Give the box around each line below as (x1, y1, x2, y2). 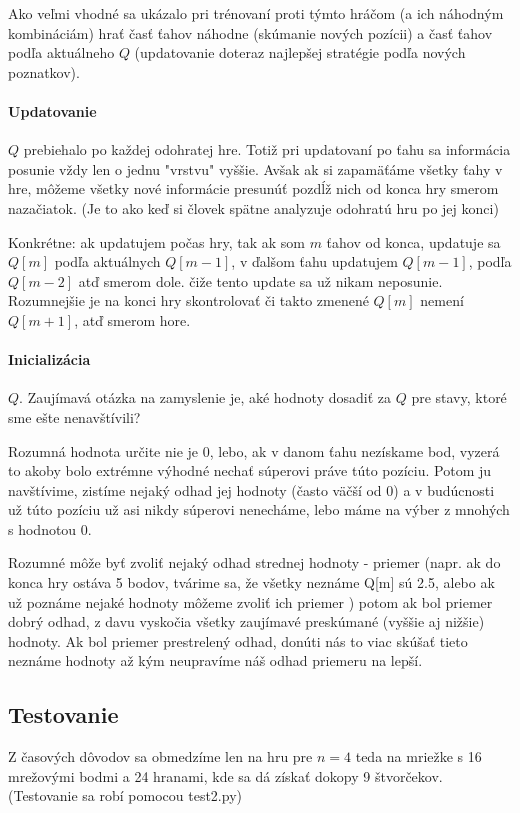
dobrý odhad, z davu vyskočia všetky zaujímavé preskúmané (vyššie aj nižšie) (8, 611, 485, 632)
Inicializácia (8, 349, 91, 370)
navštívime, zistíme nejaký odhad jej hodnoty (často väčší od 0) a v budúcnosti (8, 479, 495, 500)
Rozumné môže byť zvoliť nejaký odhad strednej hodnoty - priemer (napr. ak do (8, 552, 501, 573)
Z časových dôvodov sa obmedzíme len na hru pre (8, 746, 313, 767)
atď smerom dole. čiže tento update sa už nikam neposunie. (78, 270, 443, 291)
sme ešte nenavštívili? (8, 406, 141, 427)
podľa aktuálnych (54, 251, 161, 272)
